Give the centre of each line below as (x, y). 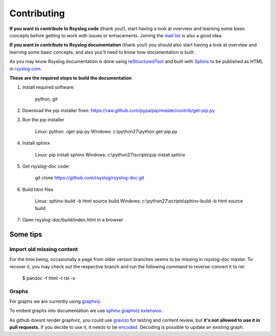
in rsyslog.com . (26, 68)
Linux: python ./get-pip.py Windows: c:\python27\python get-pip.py (106, 131)
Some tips (26, 234)
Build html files (38, 189)
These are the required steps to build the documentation (71, 78)
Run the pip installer (43, 120)
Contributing (37, 13)
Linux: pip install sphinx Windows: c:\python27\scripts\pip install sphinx (110, 154)
